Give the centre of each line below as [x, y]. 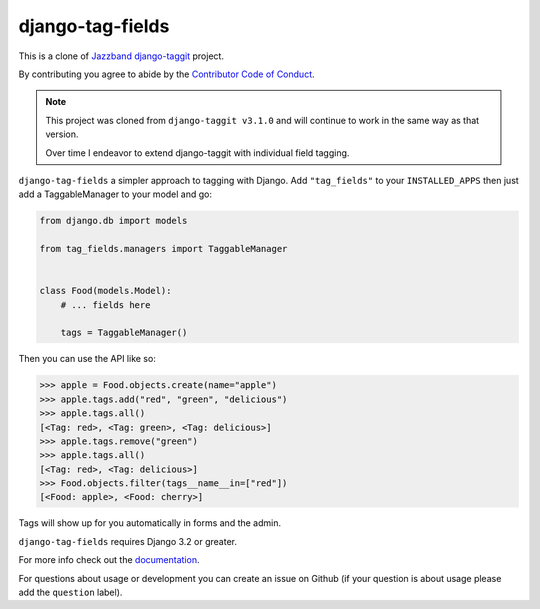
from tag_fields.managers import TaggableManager [163, 249]
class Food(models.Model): [105, 291]
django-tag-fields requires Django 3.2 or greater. [128, 541]
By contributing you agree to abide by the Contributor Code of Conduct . [166, 74]
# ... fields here [105, 304]
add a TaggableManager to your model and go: [115, 194]
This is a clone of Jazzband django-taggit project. [121, 56]
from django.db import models [113, 221]
